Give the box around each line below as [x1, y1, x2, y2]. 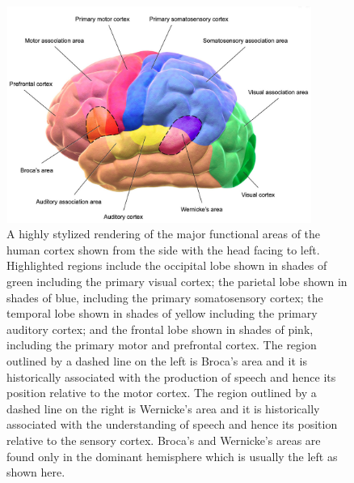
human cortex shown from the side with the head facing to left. [6, 241, 320, 258]
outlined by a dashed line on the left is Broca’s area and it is [6, 353, 307, 369]
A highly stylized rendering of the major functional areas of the [6, 225, 321, 242]
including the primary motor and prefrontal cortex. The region [6, 336, 317, 353]
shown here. [6, 464, 65, 481]
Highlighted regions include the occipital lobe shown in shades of [6, 257, 327, 274]
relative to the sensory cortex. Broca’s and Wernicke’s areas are [6, 431, 321, 448]
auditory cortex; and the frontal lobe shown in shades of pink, [6, 320, 314, 337]
